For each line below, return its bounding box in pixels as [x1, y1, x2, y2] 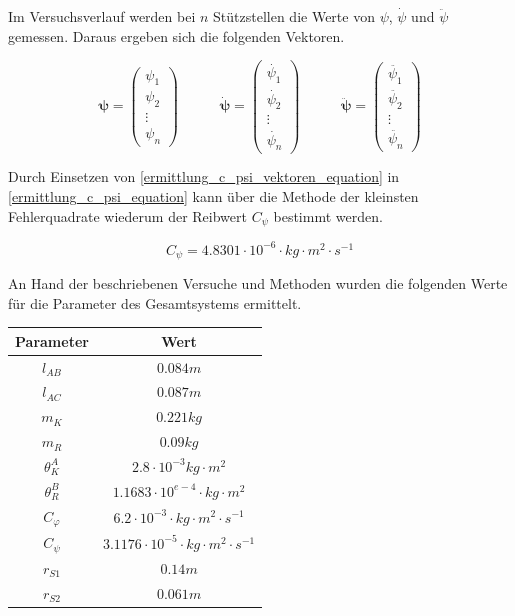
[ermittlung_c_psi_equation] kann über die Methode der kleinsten [8, 186, 419, 207]
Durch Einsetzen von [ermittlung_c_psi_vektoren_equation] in [8, 166, 400, 187]
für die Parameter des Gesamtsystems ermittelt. [8, 292, 302, 313]
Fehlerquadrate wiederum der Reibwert [8, 205, 247, 226]
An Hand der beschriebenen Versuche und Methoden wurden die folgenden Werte [8, 273, 508, 294]
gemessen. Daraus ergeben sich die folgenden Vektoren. [8, 25, 345, 46]
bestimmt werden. [273, 205, 383, 226]
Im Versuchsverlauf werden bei [8, 6, 196, 26]
